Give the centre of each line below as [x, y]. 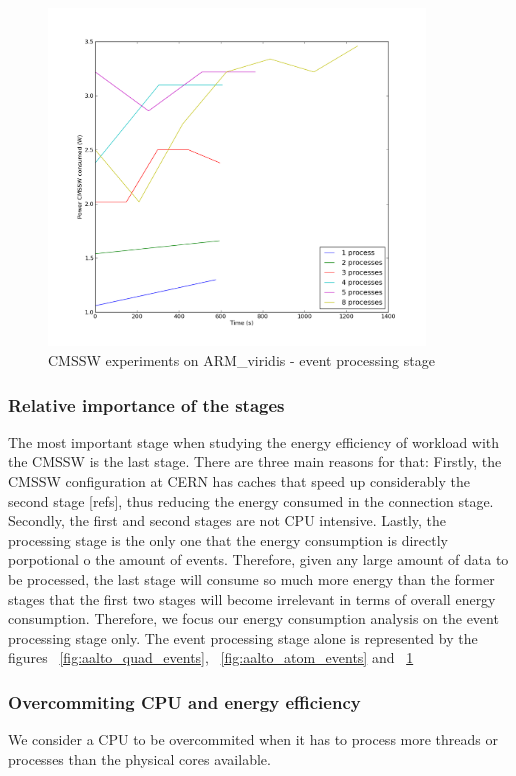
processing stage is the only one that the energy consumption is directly [228, 539]
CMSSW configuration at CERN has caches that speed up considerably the [239, 481]
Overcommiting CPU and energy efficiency [184, 701]
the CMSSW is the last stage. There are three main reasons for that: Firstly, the [255, 461]
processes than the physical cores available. [139, 758]
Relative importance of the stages [146, 404]
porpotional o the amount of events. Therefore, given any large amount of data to [258, 559]
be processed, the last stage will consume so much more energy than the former [251, 579]
